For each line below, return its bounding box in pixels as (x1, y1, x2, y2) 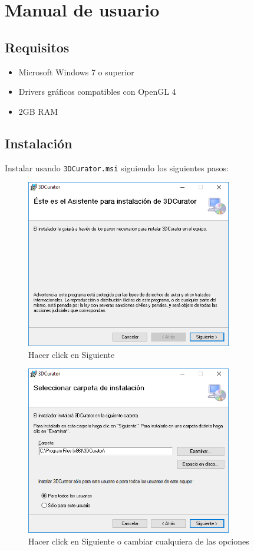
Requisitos (5, 38, 70, 56)
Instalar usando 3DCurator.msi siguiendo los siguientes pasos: (5, 161, 229, 174)
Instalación (5, 134, 72, 152)
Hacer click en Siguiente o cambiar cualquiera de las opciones (28, 535, 249, 547)
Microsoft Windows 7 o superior (18, 65, 134, 78)
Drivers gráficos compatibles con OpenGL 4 (18, 85, 176, 98)
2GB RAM (18, 105, 58, 117)
